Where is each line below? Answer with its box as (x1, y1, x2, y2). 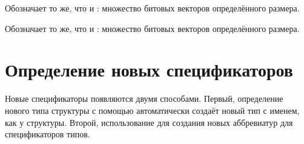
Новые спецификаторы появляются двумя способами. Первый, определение (5, 92, 283, 105)
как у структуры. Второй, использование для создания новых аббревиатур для (5, 116, 293, 128)
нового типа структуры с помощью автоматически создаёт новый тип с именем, (5, 104, 300, 116)
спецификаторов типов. (5, 128, 90, 140)
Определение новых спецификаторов (5, 57, 293, 82)
